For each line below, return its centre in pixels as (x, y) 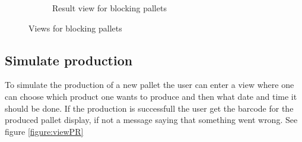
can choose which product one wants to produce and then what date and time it (151, 96)
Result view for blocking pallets (109, 8)
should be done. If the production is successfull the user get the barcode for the (149, 108)
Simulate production (69, 60)
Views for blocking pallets (75, 28)
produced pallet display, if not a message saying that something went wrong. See (151, 120)
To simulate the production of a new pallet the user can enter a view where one (150, 85)
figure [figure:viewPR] (44, 131)
